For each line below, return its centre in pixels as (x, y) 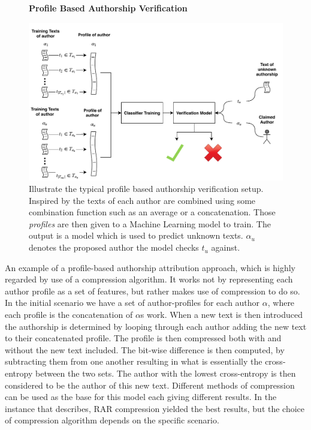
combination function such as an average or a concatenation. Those (152, 212)
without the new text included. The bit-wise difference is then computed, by (145, 349)
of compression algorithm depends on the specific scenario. (112, 420)
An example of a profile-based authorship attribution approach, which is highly (150, 267)
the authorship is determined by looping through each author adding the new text (156, 326)
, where (281, 303)
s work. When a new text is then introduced (221, 315)
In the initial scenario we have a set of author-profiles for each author (132, 303)
